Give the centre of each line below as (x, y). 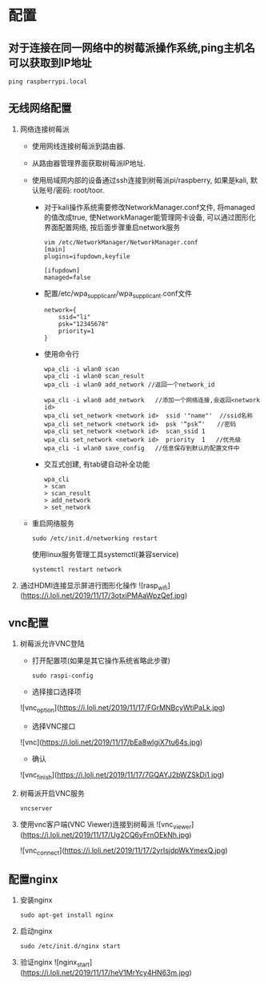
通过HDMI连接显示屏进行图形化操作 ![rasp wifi (94, 586)
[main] (55, 249)
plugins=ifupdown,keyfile (87, 256)
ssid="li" (75, 317)
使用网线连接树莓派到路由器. (78, 146)
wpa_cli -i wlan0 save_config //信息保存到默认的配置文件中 (142, 448)
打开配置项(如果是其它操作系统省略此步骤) (101, 660)
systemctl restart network (77, 569)
